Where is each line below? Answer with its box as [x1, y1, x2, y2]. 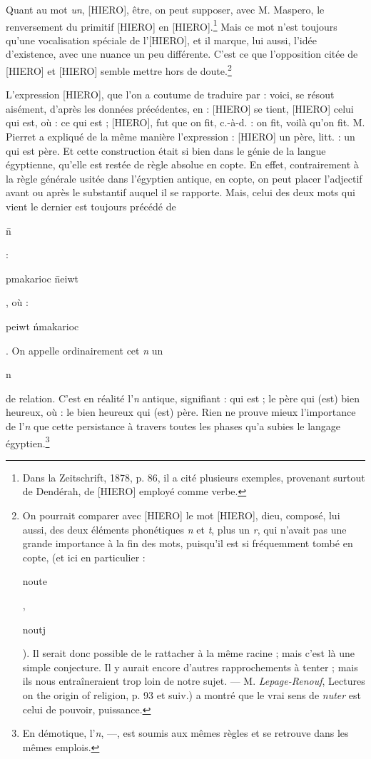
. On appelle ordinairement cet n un [6, 342, 163, 357]
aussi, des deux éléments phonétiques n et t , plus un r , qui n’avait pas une [22, 521, 347, 536]
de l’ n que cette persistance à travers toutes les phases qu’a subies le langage [6, 418, 341, 433]
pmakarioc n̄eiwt [6, 270, 78, 285]
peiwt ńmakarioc [6, 319, 79, 333]
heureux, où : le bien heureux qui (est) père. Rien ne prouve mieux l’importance [6, 404, 356, 419]
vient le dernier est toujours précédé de [6, 199, 176, 214]
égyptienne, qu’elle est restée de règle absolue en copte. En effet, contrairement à [6, 157, 359, 172]
